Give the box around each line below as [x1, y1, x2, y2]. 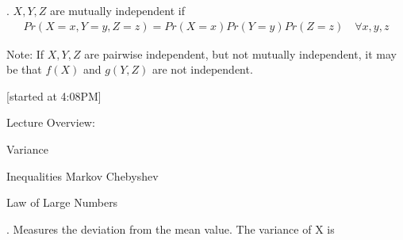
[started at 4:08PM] [6, 87, 102, 104]
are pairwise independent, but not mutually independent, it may [84, 45, 397, 62]
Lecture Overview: [6, 114, 95, 131]
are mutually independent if [49, 2, 186, 18]
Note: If [6, 45, 44, 62]
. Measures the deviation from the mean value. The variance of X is [6, 220, 335, 237]
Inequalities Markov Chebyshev [6, 167, 159, 184]
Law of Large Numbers [6, 194, 118, 211]
